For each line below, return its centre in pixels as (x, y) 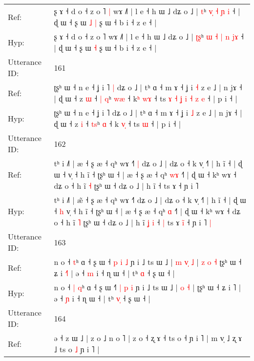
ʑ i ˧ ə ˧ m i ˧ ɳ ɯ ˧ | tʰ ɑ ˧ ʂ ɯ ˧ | (114, 273)
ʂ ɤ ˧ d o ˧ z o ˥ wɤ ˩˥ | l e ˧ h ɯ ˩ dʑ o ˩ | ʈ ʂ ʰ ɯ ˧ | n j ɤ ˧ (149, 36)
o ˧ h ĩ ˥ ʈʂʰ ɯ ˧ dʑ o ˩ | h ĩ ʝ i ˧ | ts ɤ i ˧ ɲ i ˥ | (133, 222)
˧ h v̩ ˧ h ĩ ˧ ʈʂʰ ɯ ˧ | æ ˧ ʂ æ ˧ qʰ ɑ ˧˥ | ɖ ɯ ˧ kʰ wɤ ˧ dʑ (147, 211)
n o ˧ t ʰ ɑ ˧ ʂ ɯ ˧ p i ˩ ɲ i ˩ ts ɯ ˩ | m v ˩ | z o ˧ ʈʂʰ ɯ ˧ (148, 262)
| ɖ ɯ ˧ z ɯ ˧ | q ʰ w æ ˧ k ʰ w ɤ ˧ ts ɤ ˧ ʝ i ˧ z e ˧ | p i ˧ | (146, 98)
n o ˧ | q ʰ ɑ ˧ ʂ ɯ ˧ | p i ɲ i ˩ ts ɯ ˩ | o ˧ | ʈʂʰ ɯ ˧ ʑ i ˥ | (148, 287)
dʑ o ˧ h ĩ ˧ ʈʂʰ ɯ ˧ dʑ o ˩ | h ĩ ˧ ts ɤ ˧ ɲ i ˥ (126, 186)
